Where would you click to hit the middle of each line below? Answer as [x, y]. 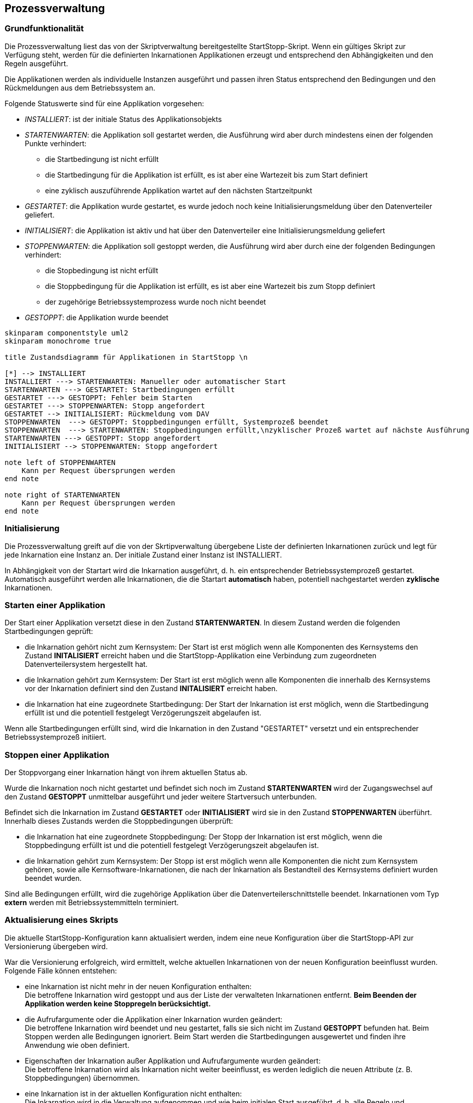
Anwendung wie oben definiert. [77, 1045]
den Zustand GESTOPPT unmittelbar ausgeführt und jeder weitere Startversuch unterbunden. [161, 797]
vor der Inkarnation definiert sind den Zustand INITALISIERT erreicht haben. [151, 689]
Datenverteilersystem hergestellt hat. [86, 664]
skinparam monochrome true [58, 341]
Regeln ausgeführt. [36, 63]
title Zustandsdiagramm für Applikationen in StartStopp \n [126, 357]
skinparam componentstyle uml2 [67, 333]
